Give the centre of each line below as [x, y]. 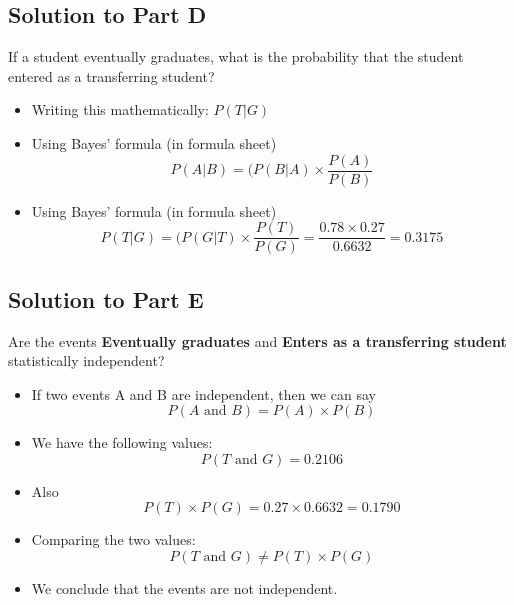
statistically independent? [86, 360]
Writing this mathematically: [120, 109]
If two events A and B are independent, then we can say [203, 393]
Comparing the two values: [113, 539]
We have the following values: [122, 442]
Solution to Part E [106, 298]
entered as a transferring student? [111, 75]
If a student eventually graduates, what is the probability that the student [236, 56]
